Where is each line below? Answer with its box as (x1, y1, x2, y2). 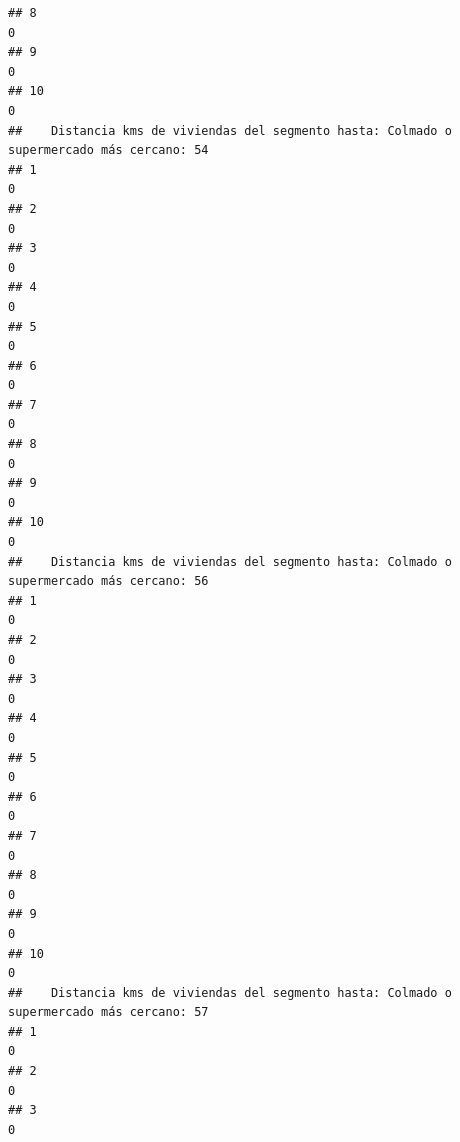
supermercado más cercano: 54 (8, 143, 209, 158)
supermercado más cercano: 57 (8, 1005, 209, 1020)
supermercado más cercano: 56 (8, 574, 209, 589)
